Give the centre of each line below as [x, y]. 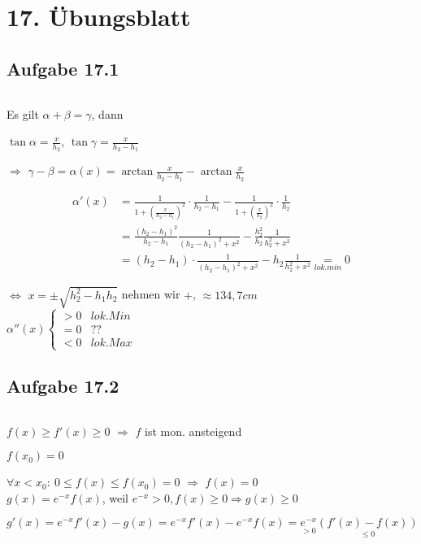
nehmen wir [151, 294]
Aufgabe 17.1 [63, 68]
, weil [115, 497]
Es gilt [23, 113]
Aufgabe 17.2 [63, 385]
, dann [107, 113]
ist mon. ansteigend [193, 431]
